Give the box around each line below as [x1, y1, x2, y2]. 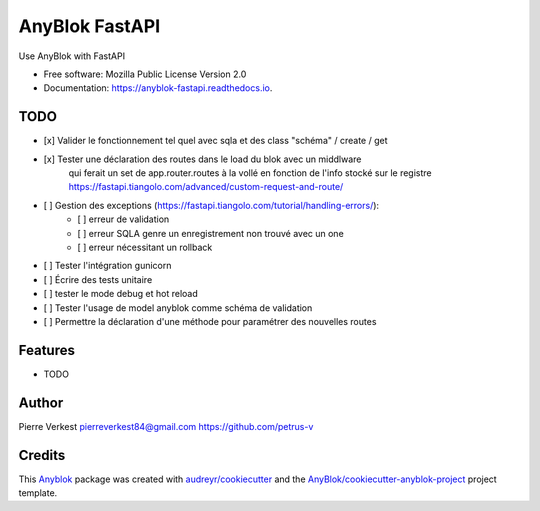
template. [18, 487, 58, 499]
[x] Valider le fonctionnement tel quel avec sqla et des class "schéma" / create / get [43, 135, 388, 147]
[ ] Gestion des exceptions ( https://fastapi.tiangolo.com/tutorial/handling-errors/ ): [43, 199, 380, 211]
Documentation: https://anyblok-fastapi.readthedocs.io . [43, 82, 273, 94]
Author [18, 394, 64, 411]
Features [18, 341, 75, 359]
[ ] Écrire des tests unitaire [43, 273, 153, 285]
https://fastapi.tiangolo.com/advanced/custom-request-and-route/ [68, 181, 344, 193]
